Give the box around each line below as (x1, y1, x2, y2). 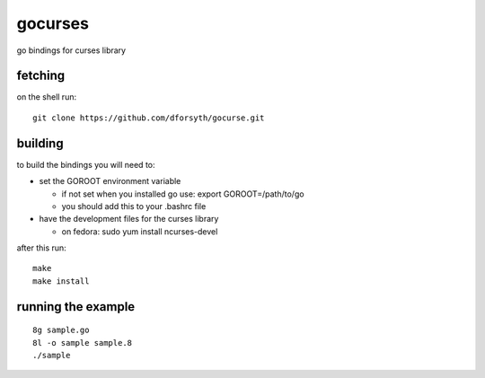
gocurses (16, 13, 90, 33)
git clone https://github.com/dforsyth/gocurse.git (32, 112, 265, 123)
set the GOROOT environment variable (39, 176, 181, 187)
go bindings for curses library (16, 45, 126, 56)
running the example (16, 299, 136, 314)
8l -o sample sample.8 (32, 338, 133, 347)
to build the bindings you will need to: (16, 159, 156, 170)
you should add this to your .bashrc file (61, 200, 207, 211)
